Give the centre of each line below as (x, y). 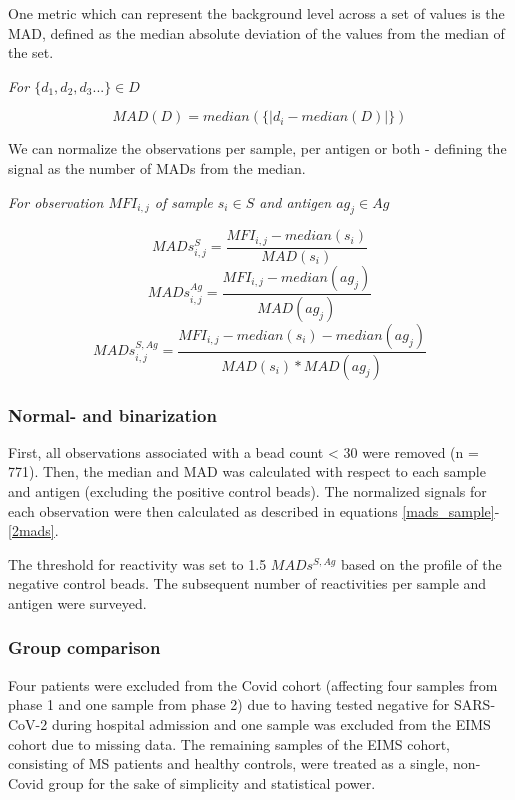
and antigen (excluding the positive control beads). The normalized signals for (247, 491)
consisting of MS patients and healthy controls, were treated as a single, (228, 763)
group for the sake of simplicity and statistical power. (212, 782)
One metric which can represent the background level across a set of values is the (256, 13)
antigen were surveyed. (77, 602)
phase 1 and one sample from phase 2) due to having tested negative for (229, 704)
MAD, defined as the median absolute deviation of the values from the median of (256, 32)
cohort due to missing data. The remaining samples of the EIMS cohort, (229, 743)
